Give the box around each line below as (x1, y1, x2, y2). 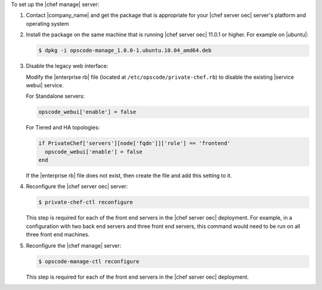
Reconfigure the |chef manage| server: (26, 242, 122, 249)
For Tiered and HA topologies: (26, 124, 100, 131)
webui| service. (26, 81, 64, 89)
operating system (26, 20, 69, 27)
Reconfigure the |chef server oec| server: (26, 183, 128, 190)
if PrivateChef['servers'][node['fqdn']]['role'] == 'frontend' (38, 140, 231, 147)
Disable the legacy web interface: (26, 63, 109, 70)
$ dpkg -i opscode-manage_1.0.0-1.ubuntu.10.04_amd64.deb (38, 47, 212, 54)
